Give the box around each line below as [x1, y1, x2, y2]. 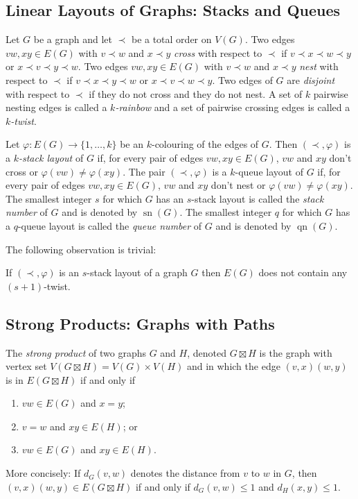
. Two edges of [212, 72, 273, 87]
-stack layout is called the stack [191, 191, 324, 205]
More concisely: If [6, 466, 81, 480]
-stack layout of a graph [87, 265, 188, 280]
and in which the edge [186, 359, 280, 373]
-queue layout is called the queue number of [17, 218, 202, 232]
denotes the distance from [130, 466, 240, 480]
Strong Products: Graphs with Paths [6, 312, 275, 334]
